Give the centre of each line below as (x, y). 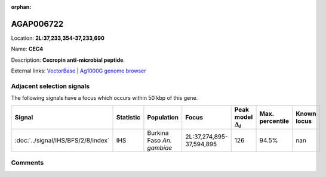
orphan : (21, 7)
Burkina (158, 133)
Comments (27, 163)
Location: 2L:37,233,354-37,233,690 (58, 38)
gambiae (160, 148)
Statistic (128, 117)
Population (163, 117)
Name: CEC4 (27, 49)
